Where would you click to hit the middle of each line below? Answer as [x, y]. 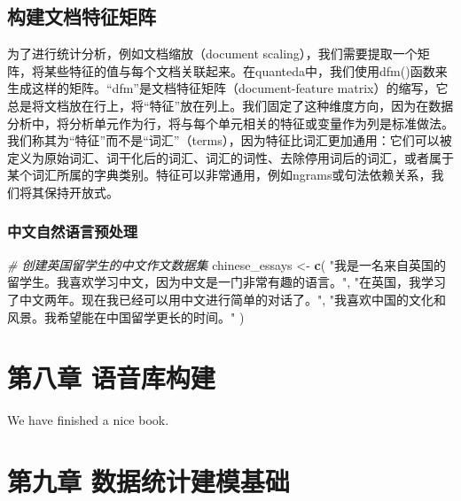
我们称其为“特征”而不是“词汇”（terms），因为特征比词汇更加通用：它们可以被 [230, 140]
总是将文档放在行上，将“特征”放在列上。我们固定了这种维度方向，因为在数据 [230, 105]
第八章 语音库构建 [111, 378]
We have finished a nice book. [88, 420]
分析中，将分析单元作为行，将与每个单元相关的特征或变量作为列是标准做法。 [230, 123]
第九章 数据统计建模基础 [148, 481]
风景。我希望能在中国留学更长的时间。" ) [126, 316]
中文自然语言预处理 [73, 231]
